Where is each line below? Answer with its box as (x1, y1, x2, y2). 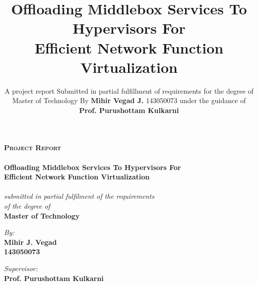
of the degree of (4, 201, 50, 211)
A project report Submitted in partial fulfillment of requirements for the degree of (4, 85, 254, 96)
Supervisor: (4, 263, 38, 273)
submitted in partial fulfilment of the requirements (4, 191, 154, 201)
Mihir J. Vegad (4, 236, 57, 247)
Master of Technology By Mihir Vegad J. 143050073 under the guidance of (12, 95, 246, 106)
